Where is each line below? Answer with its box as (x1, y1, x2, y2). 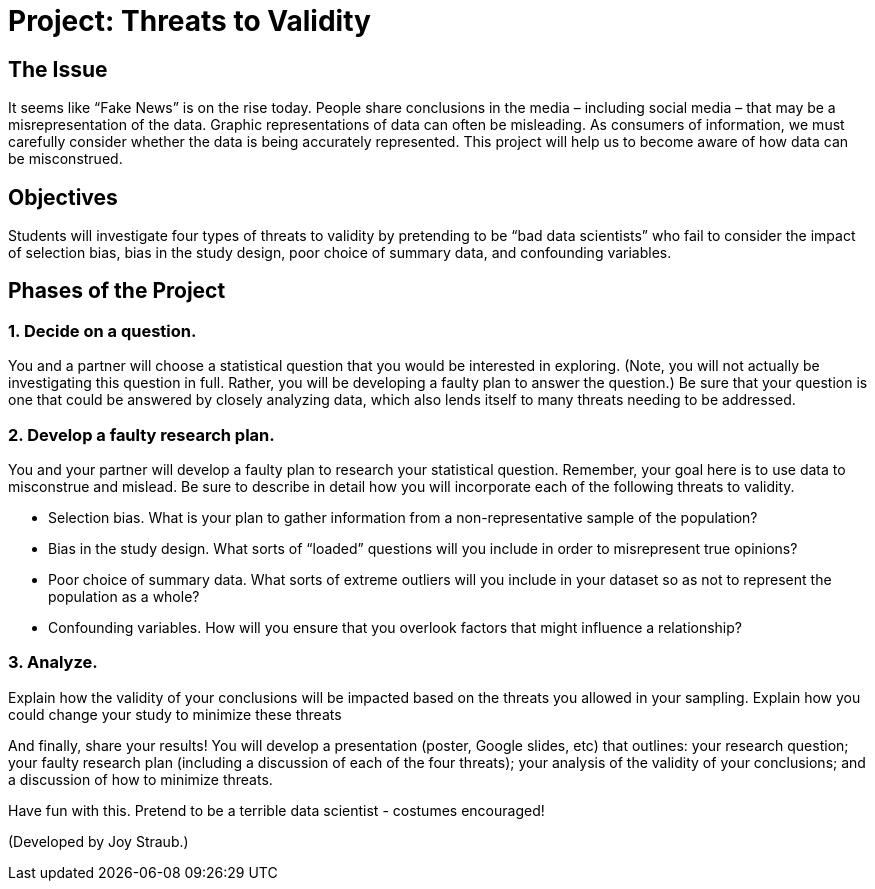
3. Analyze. (8, 652, 98, 673)
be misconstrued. (8, 150, 123, 168)
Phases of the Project (8, 278, 226, 304)
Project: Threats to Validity (8, 4, 371, 38)
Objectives (8, 184, 118, 210)
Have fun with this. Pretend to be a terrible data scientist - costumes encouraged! (8, 801, 545, 819)
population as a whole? (48, 587, 200, 605)
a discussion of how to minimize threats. (8, 770, 273, 788)
